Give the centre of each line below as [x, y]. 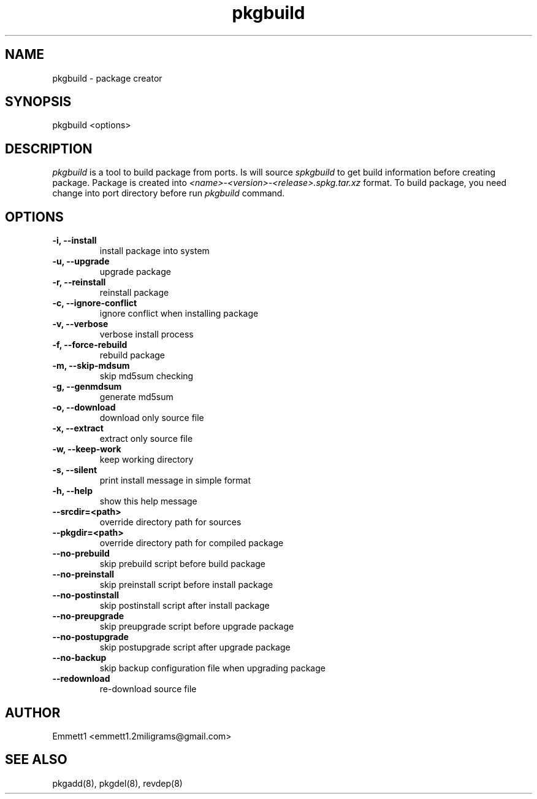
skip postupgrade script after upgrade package [195, 647]
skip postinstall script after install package [185, 606]
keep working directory [147, 460]
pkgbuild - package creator [107, 78]
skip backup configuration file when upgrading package [212, 668]
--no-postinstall [86, 595]
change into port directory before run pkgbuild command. [169, 193]
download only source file [152, 418]
